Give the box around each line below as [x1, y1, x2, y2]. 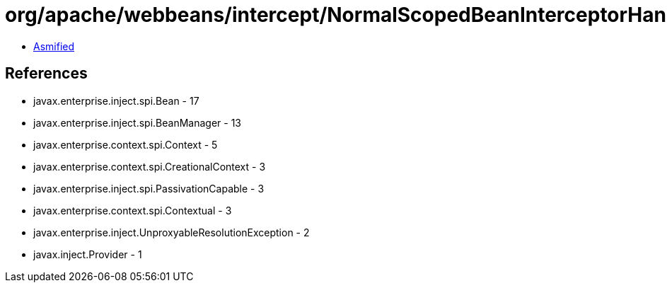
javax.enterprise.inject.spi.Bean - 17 [33, 94, 199, 107]
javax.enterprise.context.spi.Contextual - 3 [33, 204, 232, 217]
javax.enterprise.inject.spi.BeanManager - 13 [33, 116, 241, 129]
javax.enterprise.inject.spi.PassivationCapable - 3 [33, 182, 265, 195]
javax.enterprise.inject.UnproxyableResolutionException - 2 [33, 226, 310, 238]
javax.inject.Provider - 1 [33, 248, 142, 260]
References [5, 64, 88, 83]
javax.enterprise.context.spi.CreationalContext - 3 [33, 160, 266, 173]
